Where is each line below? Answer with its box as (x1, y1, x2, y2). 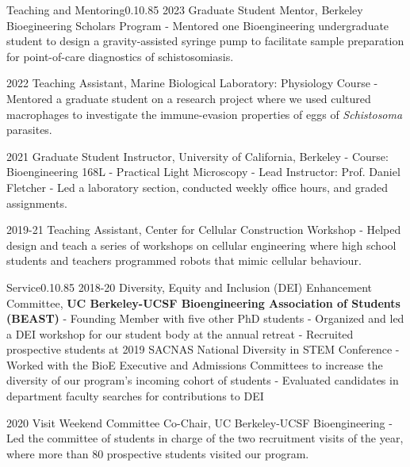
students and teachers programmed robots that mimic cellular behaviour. (6, 252, 362, 269)
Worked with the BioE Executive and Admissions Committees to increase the (6, 356, 383, 373)
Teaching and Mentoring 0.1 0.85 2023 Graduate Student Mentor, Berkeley (6, 2, 363, 17)
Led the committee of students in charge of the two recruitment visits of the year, (6, 430, 404, 446)
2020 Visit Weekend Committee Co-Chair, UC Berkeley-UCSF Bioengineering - (6, 414, 393, 431)
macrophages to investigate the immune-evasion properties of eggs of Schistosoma (6, 105, 403, 122)
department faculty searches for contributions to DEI (6, 388, 264, 404)
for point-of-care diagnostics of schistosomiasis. (6, 48, 234, 64)
